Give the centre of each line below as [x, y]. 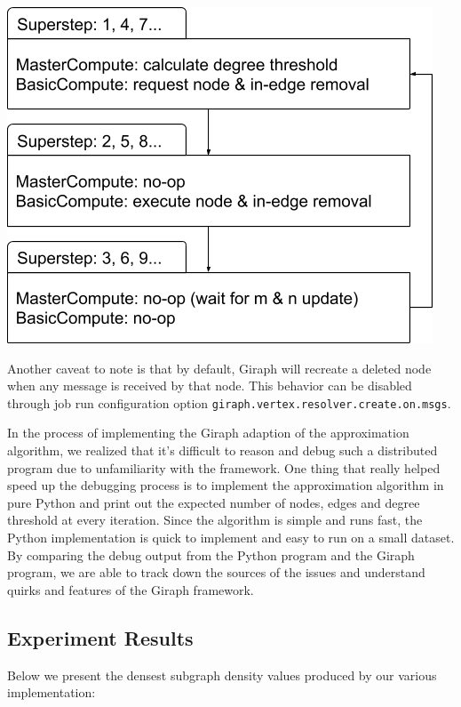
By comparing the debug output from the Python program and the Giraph [211, 554]
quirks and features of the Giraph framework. [131, 589]
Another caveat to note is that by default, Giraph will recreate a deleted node [219, 368]
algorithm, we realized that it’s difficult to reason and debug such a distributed [223, 450]
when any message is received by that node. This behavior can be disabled [210, 386]
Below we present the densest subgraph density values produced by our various [222, 675]
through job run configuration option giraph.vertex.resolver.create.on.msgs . [229, 402]
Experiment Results [100, 637]
